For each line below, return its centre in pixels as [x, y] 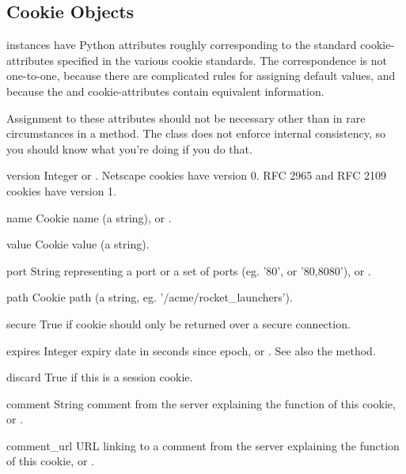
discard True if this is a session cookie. [100, 377]
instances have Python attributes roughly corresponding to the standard [182, 45]
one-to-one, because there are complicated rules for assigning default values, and [201, 76]
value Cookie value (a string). [78, 244]
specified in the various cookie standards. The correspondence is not [222, 60]
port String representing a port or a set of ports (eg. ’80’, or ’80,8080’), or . [189, 270]
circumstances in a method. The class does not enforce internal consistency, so [196, 133]
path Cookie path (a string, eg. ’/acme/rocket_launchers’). [150, 297]
